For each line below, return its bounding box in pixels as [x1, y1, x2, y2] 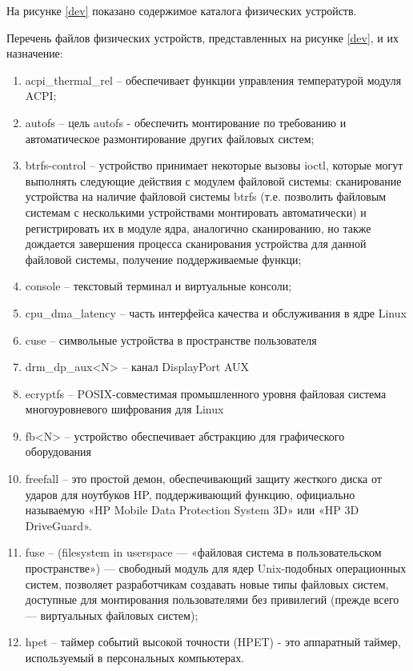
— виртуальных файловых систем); [25, 606, 198, 623]
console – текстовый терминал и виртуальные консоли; [25, 278, 292, 294]
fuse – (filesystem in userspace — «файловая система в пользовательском [25, 544, 382, 561]
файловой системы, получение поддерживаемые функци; [25, 250, 302, 267]
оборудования [25, 443, 92, 460]
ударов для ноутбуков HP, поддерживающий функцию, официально [25, 485, 355, 502]
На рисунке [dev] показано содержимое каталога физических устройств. [6, 2, 357, 18]
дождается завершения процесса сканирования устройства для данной [25, 235, 367, 252]
